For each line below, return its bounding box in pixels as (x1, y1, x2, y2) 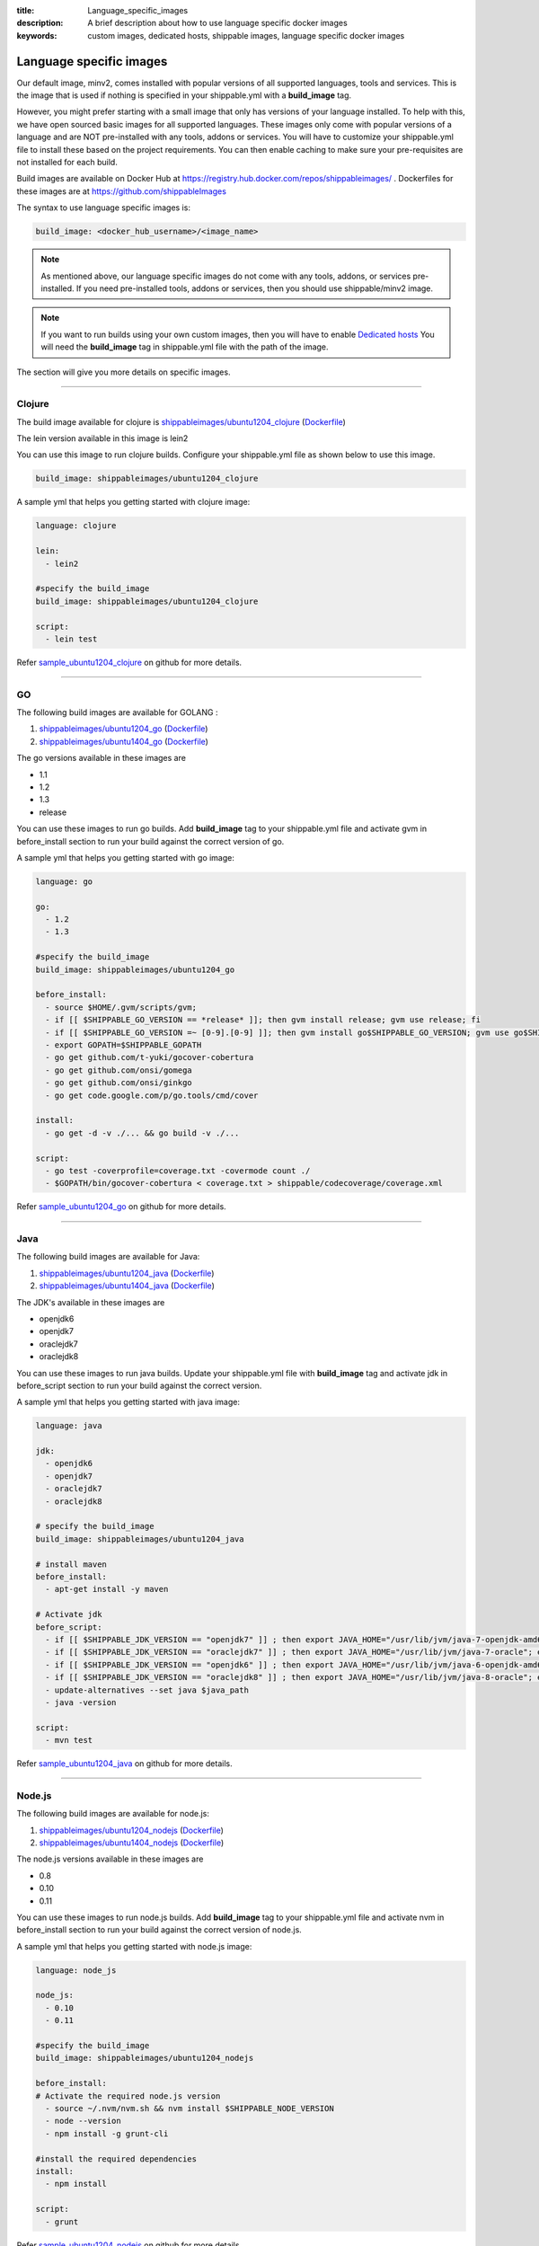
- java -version (45, 1697, 117, 1707)
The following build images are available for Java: (16, 1251, 200, 1262)
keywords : (16, 30, 57, 40)
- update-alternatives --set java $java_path (45, 1684, 249, 1695)
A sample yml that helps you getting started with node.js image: (16, 1941, 252, 1951)
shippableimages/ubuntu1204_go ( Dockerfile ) (39, 723, 208, 734)
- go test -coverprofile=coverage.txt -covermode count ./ (45, 1165, 311, 1176)
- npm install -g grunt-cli (45, 2128, 169, 2138)
